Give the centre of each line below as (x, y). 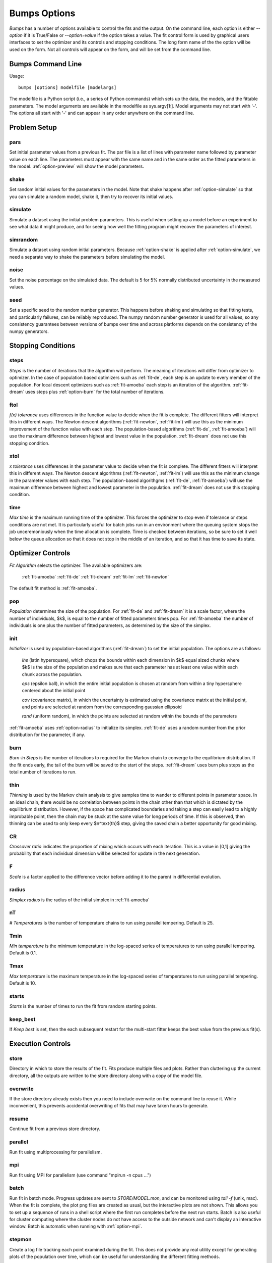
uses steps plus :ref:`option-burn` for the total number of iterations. (95, 392)
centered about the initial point (54, 691)
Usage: (17, 76)
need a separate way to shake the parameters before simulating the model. (87, 257)
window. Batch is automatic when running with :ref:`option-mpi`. (76, 1226)
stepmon (21, 1239)
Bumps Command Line (46, 64)
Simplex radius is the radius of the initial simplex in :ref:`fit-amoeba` (79, 900)
